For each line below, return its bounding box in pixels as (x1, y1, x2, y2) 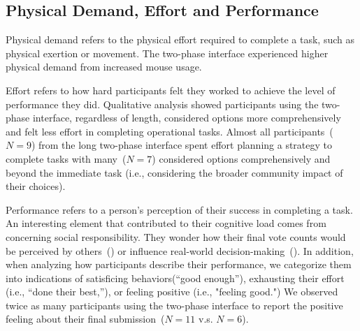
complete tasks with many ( (6, 151, 127, 165)
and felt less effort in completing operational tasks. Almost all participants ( (6, 124, 333, 138)
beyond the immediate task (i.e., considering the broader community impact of (6, 165, 343, 179)
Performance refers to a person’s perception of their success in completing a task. (6, 202, 353, 216)
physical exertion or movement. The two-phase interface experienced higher (6, 45, 329, 60)
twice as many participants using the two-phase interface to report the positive (6, 297, 343, 312)
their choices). (6, 179, 66, 193)
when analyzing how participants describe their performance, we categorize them (6, 257, 352, 272)
